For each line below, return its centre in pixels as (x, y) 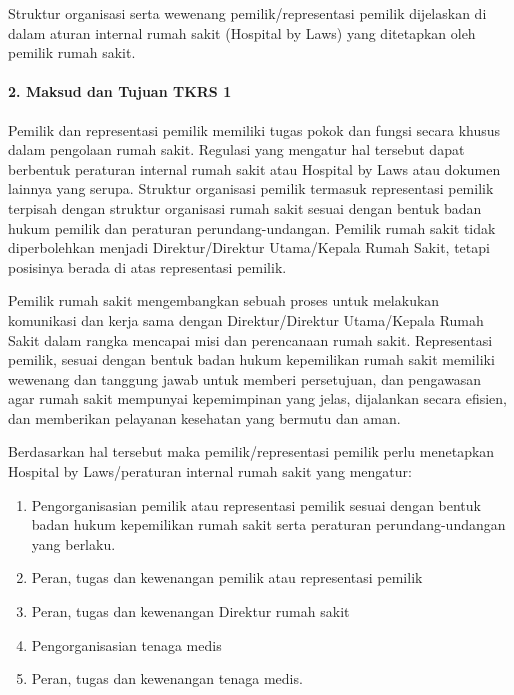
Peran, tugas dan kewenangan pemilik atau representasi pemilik (227, 577)
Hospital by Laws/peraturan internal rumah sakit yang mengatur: (210, 471)
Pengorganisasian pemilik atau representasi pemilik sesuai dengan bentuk (256, 504)
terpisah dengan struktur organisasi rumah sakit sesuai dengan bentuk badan (245, 207)
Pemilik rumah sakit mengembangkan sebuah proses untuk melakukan (224, 300)
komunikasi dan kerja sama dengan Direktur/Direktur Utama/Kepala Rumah (246, 319)
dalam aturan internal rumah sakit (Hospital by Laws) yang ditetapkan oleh (242, 32)
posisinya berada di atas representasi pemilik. (147, 266)
